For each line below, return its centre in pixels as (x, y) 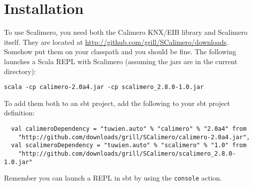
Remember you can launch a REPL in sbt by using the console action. (113, 178)
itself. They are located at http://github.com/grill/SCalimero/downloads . (116, 42)
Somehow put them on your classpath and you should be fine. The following (120, 51)
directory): (20, 71)
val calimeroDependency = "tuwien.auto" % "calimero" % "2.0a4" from (129, 129)
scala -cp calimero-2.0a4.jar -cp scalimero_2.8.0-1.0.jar (104, 87)
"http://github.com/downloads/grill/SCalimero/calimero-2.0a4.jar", (134, 137)
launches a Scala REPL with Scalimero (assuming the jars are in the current (121, 61)
